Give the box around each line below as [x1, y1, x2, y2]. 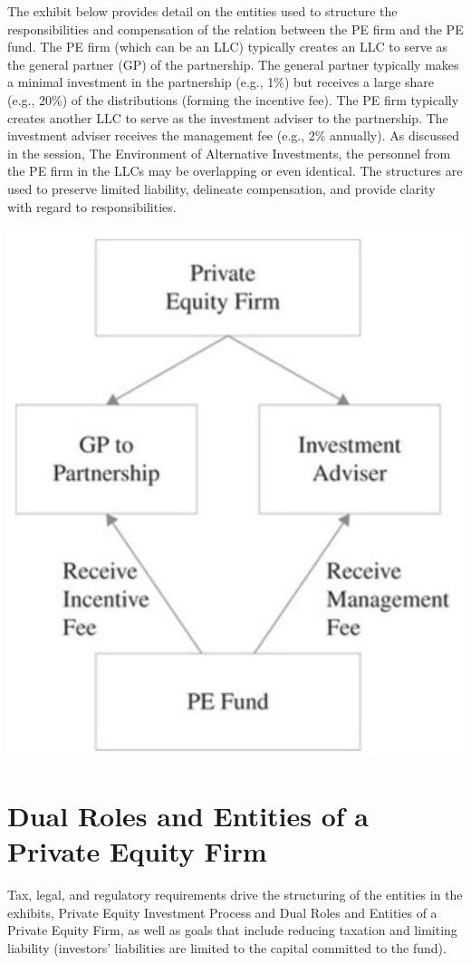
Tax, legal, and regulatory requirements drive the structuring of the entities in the [7, 885, 463, 904]
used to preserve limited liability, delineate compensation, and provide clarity [7, 178, 436, 198]
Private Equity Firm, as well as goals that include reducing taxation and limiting [7, 921, 457, 940]
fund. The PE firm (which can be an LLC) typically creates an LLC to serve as [7, 37, 448, 56]
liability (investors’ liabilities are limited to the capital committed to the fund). [7, 938, 447, 957]
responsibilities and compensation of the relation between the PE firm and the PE [7, 19, 464, 38]
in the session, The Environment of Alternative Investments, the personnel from [7, 143, 451, 162]
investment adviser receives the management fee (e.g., [7, 126, 305, 145]
